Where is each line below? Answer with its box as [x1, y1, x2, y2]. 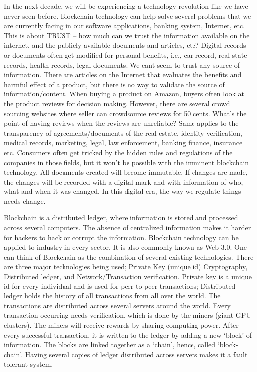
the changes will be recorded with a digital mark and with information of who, [4, 176, 243, 186]
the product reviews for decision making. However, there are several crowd [4, 98, 230, 108]
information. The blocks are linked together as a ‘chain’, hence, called [4, 339, 216, 350]
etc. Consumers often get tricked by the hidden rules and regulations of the [4, 147, 233, 157]
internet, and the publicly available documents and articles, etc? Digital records [4, 40, 246, 50]
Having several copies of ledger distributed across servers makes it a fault [25, 349, 248, 359]
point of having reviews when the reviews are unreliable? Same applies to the [4, 118, 239, 128]
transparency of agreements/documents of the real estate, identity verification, [4, 127, 242, 138]
